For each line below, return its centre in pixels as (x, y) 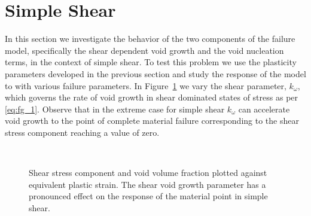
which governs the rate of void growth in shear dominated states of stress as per (152, 97)
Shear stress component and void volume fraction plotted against (148, 173)
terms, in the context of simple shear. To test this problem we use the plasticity (151, 62)
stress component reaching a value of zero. (82, 132)
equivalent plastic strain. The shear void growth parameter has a (147, 184)
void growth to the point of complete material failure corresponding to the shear (152, 121)
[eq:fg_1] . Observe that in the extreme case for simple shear (115, 109)
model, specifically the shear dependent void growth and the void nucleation (144, 50)
